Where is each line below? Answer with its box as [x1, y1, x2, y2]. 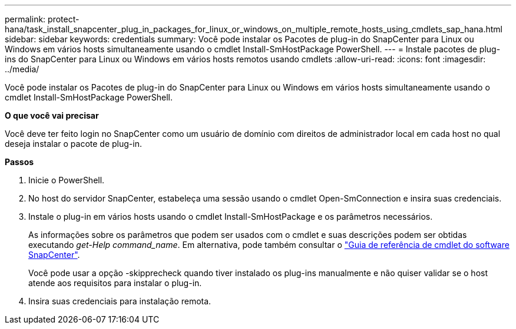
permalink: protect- [5, 14, 80, 24]
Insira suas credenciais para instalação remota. [28, 296, 211, 306]
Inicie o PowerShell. [28, 175, 105, 185]
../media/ [5, 64, 39, 74]
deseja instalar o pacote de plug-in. [5, 139, 142, 149]
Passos [5, 157, 34, 167]
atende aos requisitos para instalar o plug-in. [28, 278, 202, 288]
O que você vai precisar [5, 110, 99, 120]
